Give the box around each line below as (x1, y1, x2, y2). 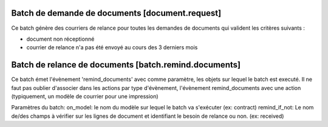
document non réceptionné (26, 35, 95, 43)
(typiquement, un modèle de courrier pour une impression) (11, 92, 159, 100)
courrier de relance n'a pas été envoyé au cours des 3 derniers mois (26, 44, 198, 51)
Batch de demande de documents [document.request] (11, 8, 222, 18)
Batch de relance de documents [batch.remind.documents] (11, 60, 241, 70)
